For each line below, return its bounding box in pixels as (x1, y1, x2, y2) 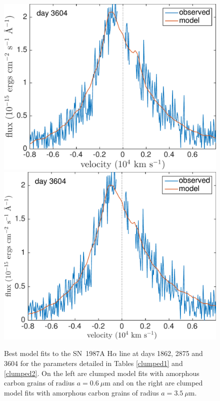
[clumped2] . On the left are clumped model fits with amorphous (4, 367, 199, 378)
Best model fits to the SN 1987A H (4, 348, 112, 358)
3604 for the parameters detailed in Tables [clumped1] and (4, 358, 183, 368)
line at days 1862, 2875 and (119, 348, 203, 358)
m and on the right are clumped (104, 377, 203, 388)
